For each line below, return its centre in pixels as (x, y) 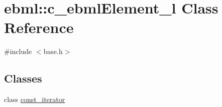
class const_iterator (35, 99)
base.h (53, 51)
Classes (23, 78)
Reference (39, 27)
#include (18, 51)
